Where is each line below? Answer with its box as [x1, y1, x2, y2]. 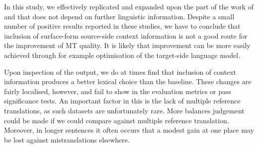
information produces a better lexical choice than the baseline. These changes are [4, 76, 252, 87]
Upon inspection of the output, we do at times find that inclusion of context [4, 66, 236, 77]
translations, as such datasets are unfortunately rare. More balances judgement [4, 105, 245, 115]
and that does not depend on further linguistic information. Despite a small [4, 11, 235, 21]
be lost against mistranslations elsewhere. [4, 134, 130, 145]
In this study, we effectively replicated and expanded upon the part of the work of [4, 1, 254, 11]
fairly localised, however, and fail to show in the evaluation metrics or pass [4, 86, 232, 96]
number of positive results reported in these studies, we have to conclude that [4, 21, 241, 31]
